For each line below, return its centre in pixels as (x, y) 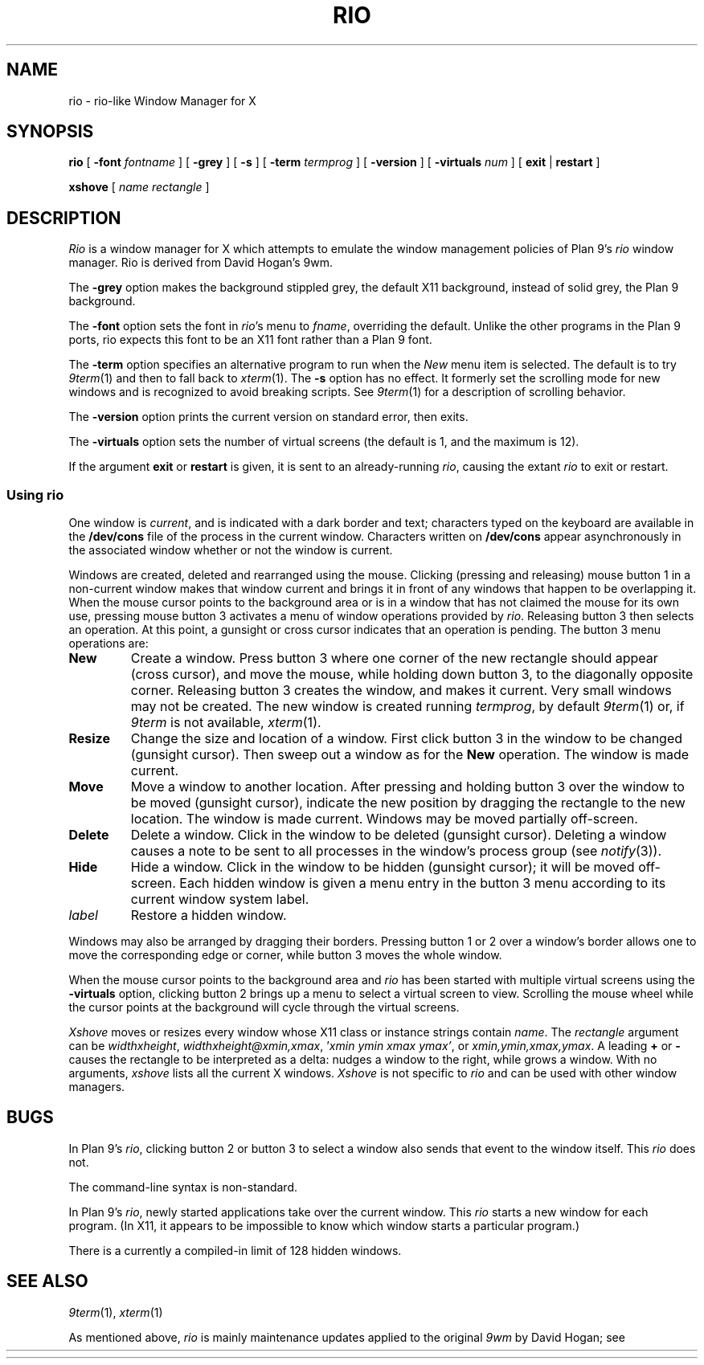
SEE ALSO (47, 1281)
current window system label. (220, 899)
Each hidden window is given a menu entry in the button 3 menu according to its (423, 883)
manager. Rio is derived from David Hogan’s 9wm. (201, 263)
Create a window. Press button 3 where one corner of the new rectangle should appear (394, 658)
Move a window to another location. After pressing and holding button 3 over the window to (407, 787)
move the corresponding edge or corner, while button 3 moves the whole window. (285, 955)
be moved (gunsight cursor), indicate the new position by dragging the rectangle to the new (408, 803)
